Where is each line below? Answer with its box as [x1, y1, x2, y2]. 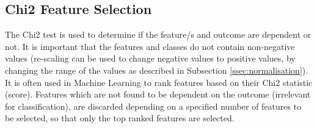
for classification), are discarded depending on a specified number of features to [5, 99, 302, 112]
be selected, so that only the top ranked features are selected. [5, 112, 235, 124]
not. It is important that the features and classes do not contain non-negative [5, 40, 295, 52]
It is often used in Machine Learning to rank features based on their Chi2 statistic [5, 76, 313, 88]
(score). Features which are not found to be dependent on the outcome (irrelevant [5, 88, 311, 101]
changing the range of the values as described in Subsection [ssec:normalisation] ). [5, 63, 308, 76]
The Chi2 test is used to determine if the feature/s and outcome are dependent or [5, 28, 312, 41]
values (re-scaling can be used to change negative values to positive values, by [5, 52, 296, 65]
